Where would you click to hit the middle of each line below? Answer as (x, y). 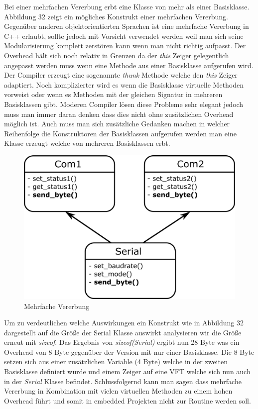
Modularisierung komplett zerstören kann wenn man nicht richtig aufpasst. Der (125, 46)
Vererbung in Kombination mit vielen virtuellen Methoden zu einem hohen (118, 391)
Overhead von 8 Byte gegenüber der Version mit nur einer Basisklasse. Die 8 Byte (129, 352)
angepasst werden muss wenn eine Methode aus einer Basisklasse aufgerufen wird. (129, 65)
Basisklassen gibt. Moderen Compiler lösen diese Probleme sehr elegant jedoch (124, 104)
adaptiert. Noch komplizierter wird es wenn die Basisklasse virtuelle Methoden (124, 84)
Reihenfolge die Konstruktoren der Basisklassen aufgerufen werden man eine (120, 133)
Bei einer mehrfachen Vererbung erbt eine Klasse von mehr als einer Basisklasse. (127, 6)
